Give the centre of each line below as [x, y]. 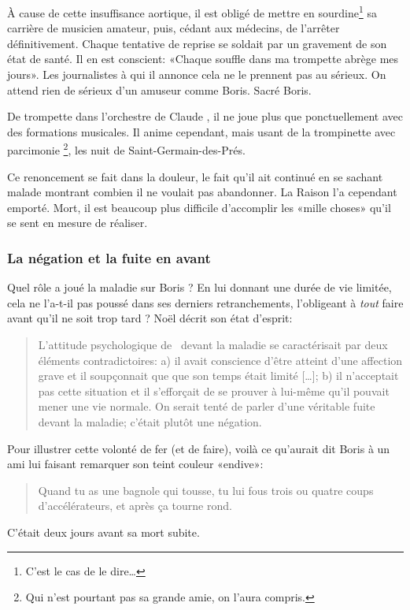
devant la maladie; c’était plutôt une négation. [150, 422]
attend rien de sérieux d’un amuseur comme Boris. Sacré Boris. [159, 89]
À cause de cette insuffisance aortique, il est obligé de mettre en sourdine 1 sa [192, 11]
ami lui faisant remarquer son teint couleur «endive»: [135, 464]
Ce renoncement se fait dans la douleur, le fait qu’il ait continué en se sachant [195, 176]
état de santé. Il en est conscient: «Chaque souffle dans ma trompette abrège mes [203, 59]
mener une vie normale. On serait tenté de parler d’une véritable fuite [207, 406]
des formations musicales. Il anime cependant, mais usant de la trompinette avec [201, 131]
